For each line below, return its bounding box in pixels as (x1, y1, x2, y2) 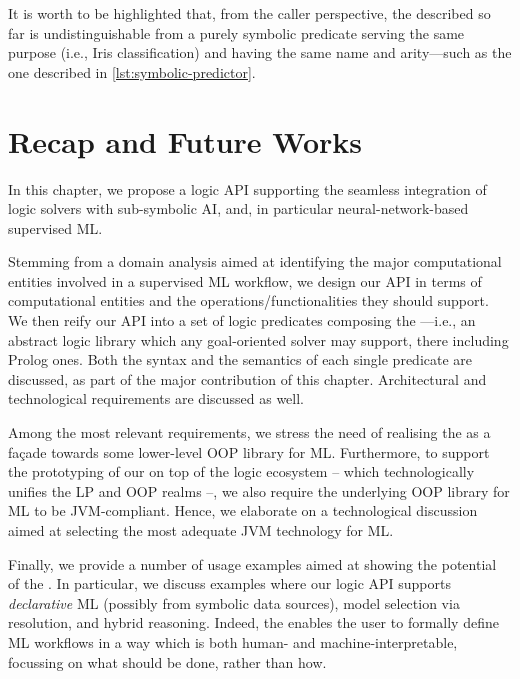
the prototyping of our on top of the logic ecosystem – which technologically (8, 461, 475, 482)
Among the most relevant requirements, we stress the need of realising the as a (8, 422, 491, 443)
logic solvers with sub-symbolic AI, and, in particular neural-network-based (8, 198, 469, 219)
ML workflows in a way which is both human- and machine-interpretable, (8, 631, 458, 652)
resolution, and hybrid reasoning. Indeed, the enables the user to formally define (8, 612, 499, 633)
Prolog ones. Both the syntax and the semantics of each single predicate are (8, 349, 473, 370)
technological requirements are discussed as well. (8, 388, 305, 409)
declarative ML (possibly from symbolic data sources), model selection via (8, 592, 460, 613)
